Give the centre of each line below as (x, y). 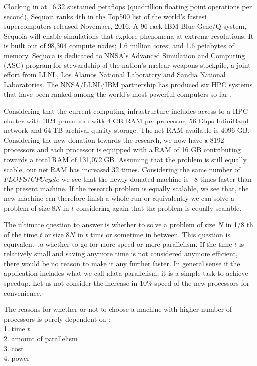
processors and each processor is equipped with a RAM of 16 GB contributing (122, 150)
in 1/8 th (239, 224)
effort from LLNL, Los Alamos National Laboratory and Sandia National (115, 75)
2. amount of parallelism (41, 338)
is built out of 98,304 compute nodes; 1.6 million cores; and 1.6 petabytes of (119, 45)
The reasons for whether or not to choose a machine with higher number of (118, 309)
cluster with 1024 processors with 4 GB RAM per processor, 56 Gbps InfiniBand (126, 120)
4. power (17, 358)
